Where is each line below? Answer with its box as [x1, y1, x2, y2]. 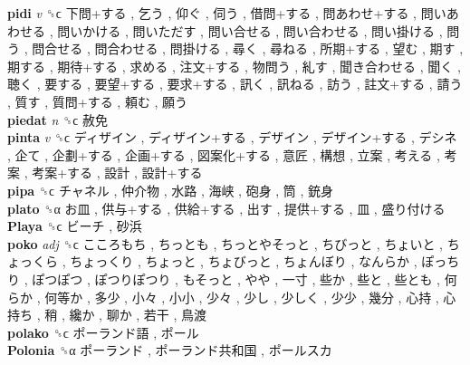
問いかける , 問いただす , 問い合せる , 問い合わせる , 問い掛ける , [57, 21, 443, 40]
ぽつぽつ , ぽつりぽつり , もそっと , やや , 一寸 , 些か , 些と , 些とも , [32, 269, 440, 288]
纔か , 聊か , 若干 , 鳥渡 [69, 305, 207, 324]
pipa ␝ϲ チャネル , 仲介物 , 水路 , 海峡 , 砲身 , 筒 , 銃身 [7, 180, 334, 199]
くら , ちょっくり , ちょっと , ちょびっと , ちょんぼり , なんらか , [32, 252, 417, 271]
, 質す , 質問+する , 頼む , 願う [7, 91, 188, 110]
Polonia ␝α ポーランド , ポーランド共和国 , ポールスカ [7, 341, 332, 360]
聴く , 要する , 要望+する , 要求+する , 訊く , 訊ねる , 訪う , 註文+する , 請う [7, 74, 463, 93]
